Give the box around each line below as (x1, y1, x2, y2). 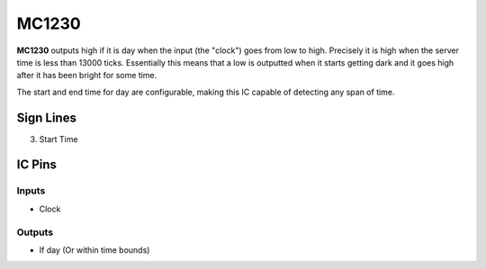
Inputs (16, 184, 46, 197)
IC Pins (16, 157, 58, 173)
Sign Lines (16, 110, 76, 125)
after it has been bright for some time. (16, 70, 157, 81)
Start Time (39, 133, 78, 144)
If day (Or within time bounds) (39, 244, 150, 256)
